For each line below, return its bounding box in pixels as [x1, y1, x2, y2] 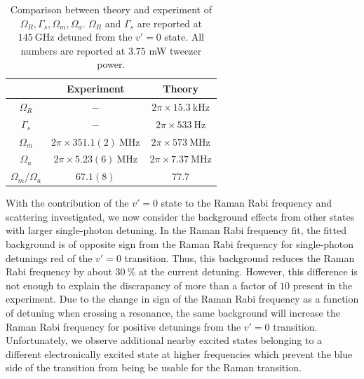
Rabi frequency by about [6, 264, 112, 279]
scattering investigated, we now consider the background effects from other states [6, 209, 355, 223]
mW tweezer [149, 43, 202, 57]
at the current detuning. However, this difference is [139, 264, 358, 279]
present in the [292, 277, 353, 292]
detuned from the [58, 29, 133, 44]
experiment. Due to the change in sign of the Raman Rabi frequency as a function [6, 291, 359, 306]
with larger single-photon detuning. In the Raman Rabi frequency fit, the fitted [6, 223, 346, 237]
